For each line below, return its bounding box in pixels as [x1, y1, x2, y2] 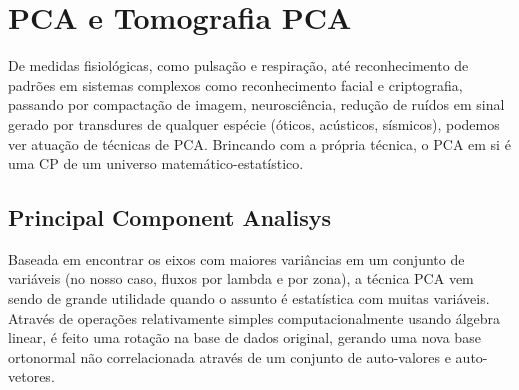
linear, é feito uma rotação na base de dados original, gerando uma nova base [8, 327, 481, 348]
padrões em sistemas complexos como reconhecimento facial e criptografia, [8, 74, 463, 95]
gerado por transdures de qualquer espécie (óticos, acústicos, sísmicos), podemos [8, 113, 500, 134]
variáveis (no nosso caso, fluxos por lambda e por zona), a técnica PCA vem [8, 268, 474, 289]
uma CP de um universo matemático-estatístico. [8, 153, 304, 174]
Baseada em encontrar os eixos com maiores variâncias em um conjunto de [8, 248, 465, 269]
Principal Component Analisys [8, 202, 331, 233]
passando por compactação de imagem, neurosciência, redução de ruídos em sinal [8, 94, 505, 115]
